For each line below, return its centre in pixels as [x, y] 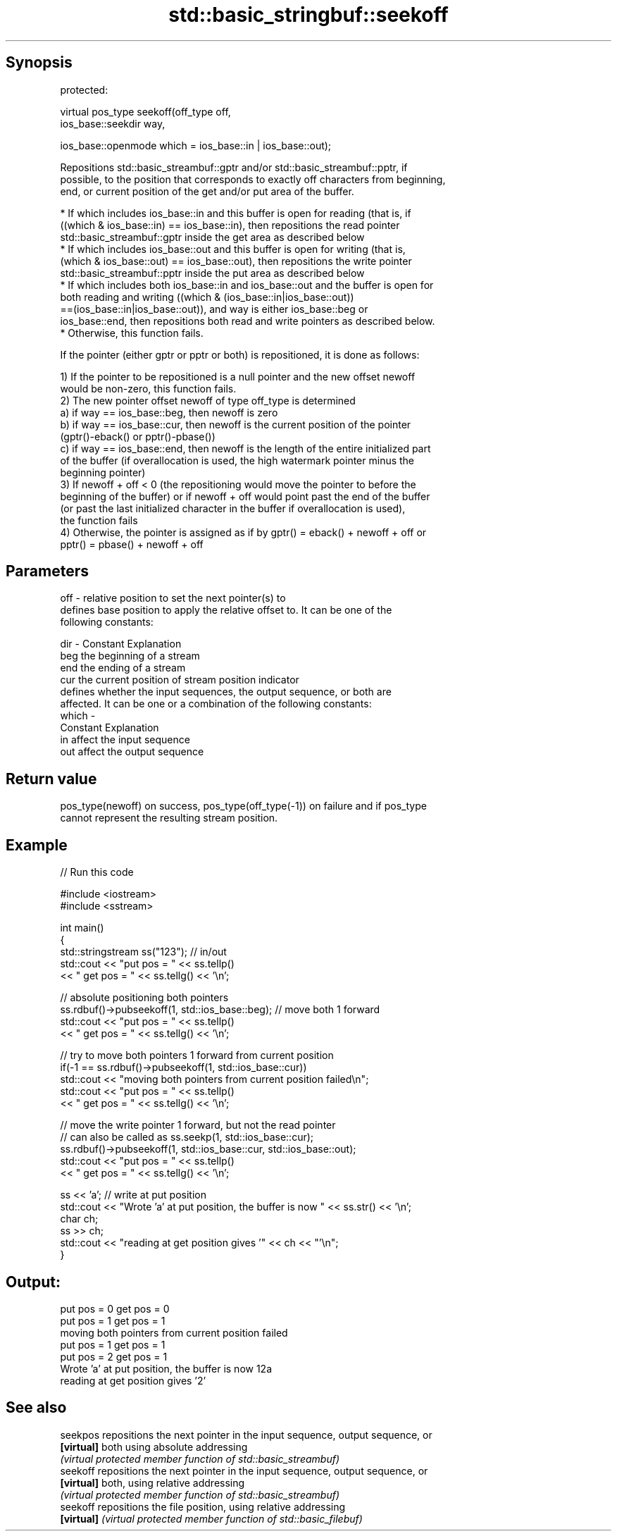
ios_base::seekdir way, [113, 123]
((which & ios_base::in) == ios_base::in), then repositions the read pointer [230, 225]
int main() [82, 928]
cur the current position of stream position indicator [180, 680]
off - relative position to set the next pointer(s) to [173, 598]
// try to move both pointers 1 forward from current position [197, 1055]
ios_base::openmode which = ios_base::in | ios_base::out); [196, 145]
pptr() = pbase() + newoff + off [132, 544]
